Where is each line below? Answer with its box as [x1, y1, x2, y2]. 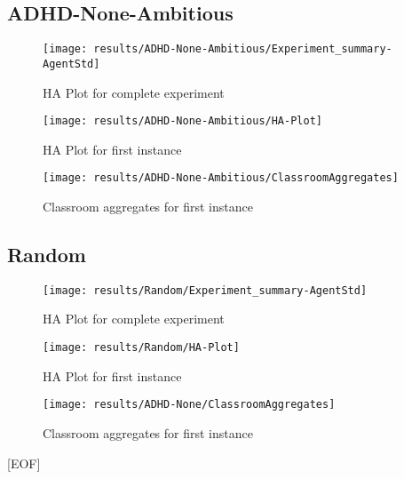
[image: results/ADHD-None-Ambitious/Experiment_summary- [43, 43, 392, 56]
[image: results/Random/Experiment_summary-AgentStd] [43, 283, 368, 297]
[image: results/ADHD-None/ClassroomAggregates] [43, 398, 336, 411]
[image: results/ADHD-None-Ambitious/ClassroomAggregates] [43, 172, 399, 185]
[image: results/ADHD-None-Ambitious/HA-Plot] [43, 115, 322, 128]
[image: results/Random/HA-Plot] [43, 341, 240, 355]
